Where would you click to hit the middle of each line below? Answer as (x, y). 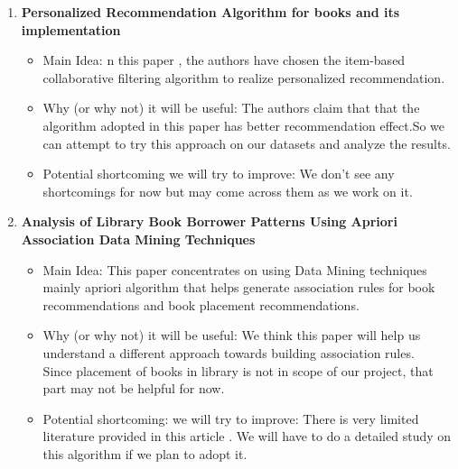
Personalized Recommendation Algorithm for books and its (210, 12)
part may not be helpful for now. (134, 388)
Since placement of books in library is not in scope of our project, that (238, 370)
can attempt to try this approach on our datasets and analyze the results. (247, 143)
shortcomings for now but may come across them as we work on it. (228, 191)
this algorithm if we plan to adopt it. (145, 453)
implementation (71, 29)
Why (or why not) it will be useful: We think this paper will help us (232, 335)
